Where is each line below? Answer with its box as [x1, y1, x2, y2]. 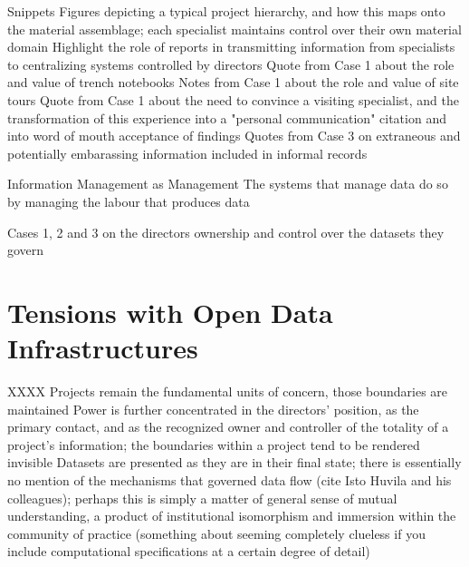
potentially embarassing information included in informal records [7, 143, 368, 162]
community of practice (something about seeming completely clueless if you [7, 523, 426, 543]
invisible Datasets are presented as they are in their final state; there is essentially [7, 453, 462, 472]
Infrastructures [7, 329, 198, 367]
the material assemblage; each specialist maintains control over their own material [7, 19, 462, 38]
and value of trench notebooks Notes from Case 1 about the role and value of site [7, 73, 459, 92]
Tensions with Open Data [7, 293, 333, 330]
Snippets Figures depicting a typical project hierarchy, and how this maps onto [7, 2, 445, 20]
